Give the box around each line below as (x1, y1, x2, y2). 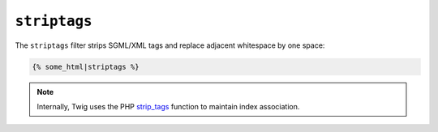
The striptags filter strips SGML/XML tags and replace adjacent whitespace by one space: (15, 40, 325, 50)
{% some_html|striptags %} (32, 62, 140, 71)
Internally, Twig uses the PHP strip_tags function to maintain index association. (36, 101, 300, 111)
